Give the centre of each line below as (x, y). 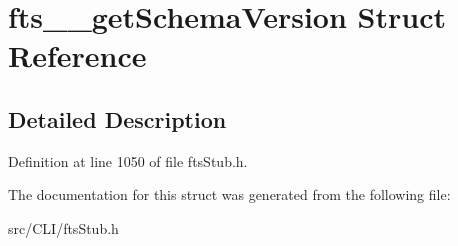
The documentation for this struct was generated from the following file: (229, 194)
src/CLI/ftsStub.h (63, 227)
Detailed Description (117, 118)
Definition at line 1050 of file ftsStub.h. (128, 160)
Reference (77, 55)
